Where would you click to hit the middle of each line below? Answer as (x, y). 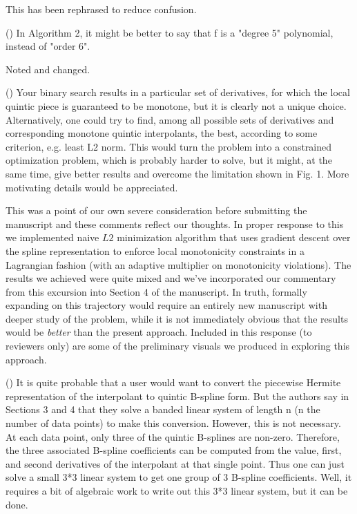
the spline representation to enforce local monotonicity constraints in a (155, 250)
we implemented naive (52, 237)
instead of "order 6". (48, 46)
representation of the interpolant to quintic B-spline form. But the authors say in (177, 396)
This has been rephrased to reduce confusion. (101, 9)
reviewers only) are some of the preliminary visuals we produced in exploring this (178, 346)
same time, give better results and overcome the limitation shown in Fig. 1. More (177, 173)
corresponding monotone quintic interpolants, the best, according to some (162, 133)
